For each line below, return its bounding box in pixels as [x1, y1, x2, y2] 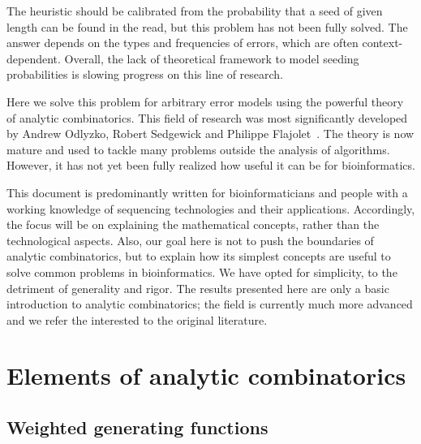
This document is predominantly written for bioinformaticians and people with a [6, 183, 408, 200]
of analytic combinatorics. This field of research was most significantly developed [6, 109, 408, 126]
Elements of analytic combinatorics [6, 359, 406, 392]
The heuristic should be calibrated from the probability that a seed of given [6, 2, 383, 19]
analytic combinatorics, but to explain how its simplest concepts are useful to [6, 248, 391, 265]
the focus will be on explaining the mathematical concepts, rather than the [6, 216, 380, 233]
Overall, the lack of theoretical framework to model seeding [64, 50, 359, 67]
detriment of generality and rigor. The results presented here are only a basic [6, 279, 389, 296]
